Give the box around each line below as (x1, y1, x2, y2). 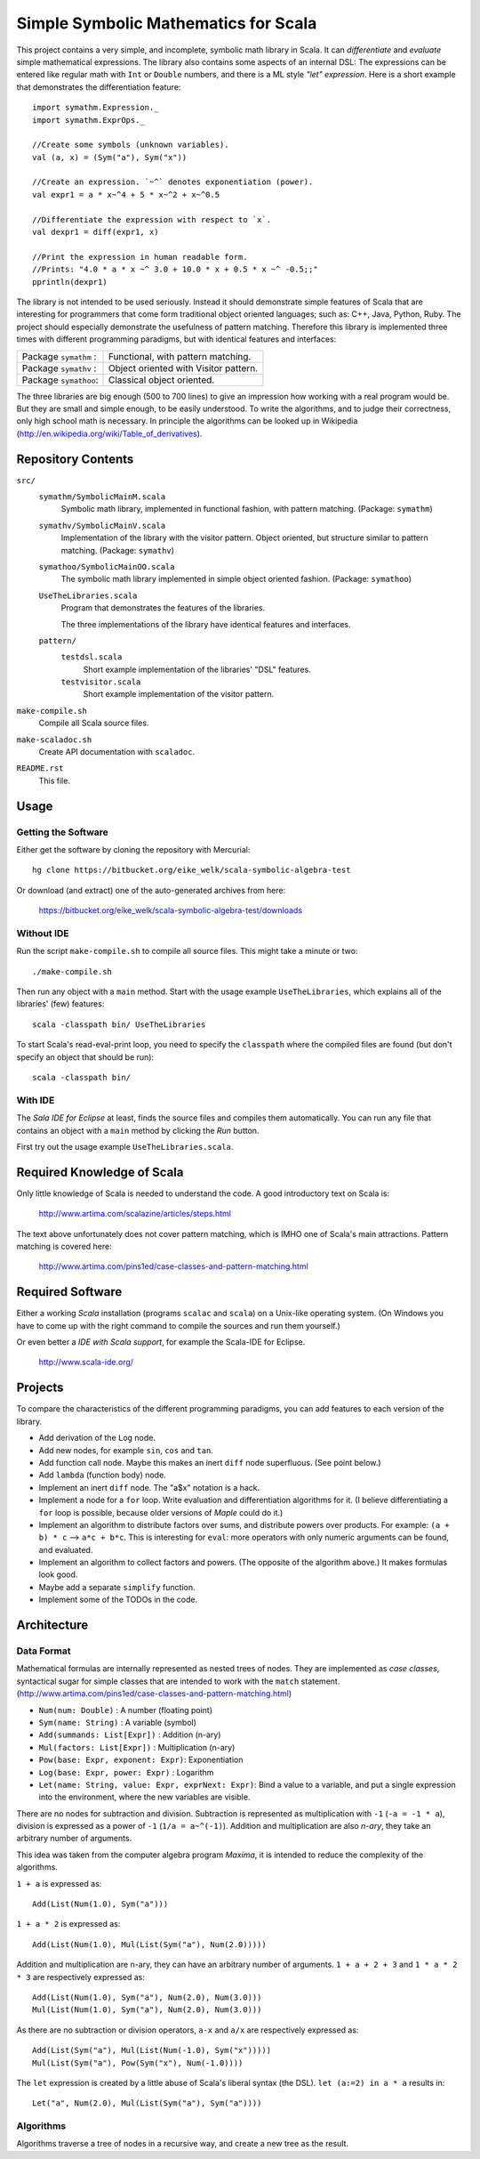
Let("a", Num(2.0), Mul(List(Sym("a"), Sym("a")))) (32, 2098, 262, 2108)
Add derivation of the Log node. (38, 1433, 156, 1443)
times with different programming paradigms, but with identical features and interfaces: (16, 334, 337, 344)
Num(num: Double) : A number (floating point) (38, 1704, 213, 1715)
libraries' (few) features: (16, 999, 105, 1009)
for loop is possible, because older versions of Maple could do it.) (38, 1507, 284, 1517)
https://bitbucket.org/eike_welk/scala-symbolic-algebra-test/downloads (38, 905, 302, 916)
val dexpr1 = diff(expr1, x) (32, 227, 159, 238)
